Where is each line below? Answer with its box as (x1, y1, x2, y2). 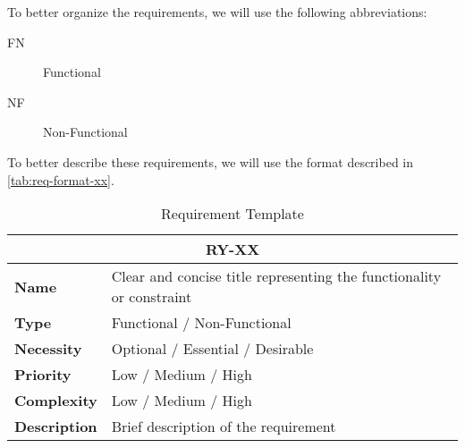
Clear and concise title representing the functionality (111, 266, 442, 287)
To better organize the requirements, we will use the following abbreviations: (7, 3, 427, 21)
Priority (14, 364, 72, 385)
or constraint (111, 286, 192, 308)
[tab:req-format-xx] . (7, 170, 114, 189)
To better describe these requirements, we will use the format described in (7, 152, 414, 171)
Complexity (14, 390, 97, 411)
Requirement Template (161, 203, 304, 224)
